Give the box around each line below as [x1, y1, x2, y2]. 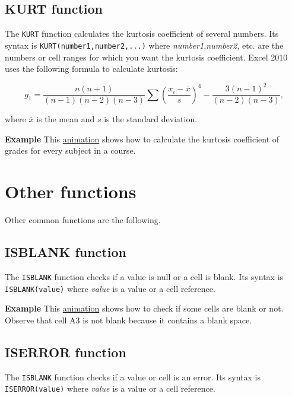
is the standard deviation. [104, 113, 198, 125]
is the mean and [36, 113, 95, 125]
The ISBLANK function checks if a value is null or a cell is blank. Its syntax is [5, 270, 284, 282]
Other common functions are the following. [5, 214, 161, 226]
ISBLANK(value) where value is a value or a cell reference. [5, 282, 215, 294]
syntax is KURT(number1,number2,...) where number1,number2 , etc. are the [5, 39, 284, 51]
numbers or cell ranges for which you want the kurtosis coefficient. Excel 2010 [5, 50, 288, 63]
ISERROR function [5, 342, 126, 361]
